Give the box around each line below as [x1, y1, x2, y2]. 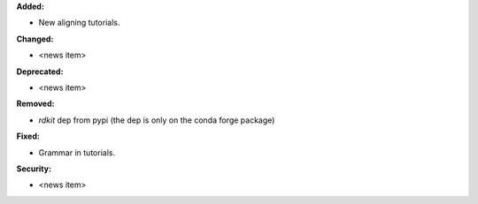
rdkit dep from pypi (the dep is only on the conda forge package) [38, 115, 275, 125]
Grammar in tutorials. [38, 147, 115, 158]
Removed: [16, 98, 55, 110]
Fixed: [16, 131, 40, 141]
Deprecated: [16, 66, 64, 77]
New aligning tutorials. [38, 18, 120, 28]
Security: [16, 163, 52, 174]
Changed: [16, 34, 54, 44]
